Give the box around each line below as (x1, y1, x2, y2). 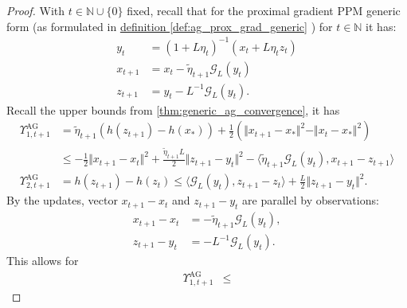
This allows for (6, 252, 79, 269)
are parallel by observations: (242, 192, 379, 209)
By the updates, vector (6, 192, 118, 209)
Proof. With (6, 2, 65, 18)
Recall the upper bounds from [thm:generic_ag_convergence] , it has (6, 101, 340, 118)
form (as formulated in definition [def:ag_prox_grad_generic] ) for (6, 18, 333, 34)
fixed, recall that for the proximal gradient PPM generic (127, 2, 401, 18)
